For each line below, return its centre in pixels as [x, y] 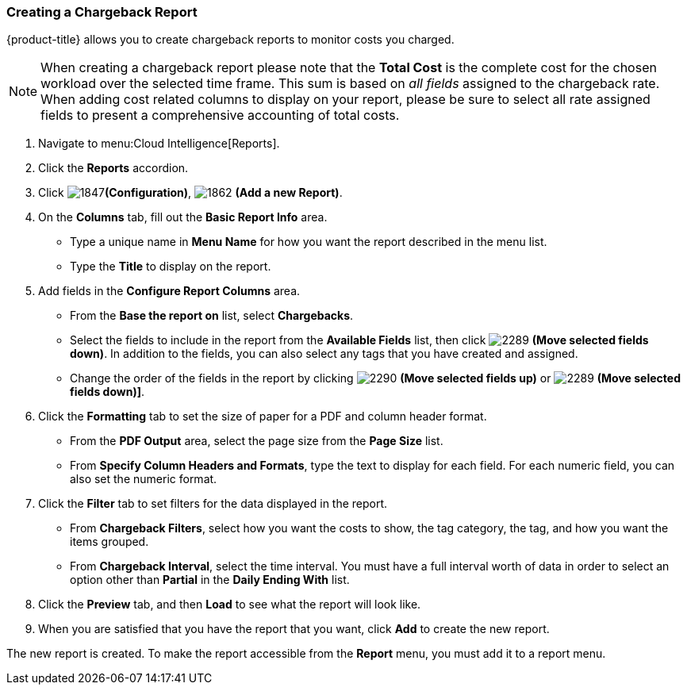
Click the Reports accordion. [113, 168]
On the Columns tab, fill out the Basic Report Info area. [183, 217]
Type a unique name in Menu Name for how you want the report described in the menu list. [309, 242]
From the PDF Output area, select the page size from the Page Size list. [257, 441]
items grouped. [109, 542]
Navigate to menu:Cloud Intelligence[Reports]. [159, 144]
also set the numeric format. [144, 479]
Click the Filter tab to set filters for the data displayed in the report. [213, 504]
